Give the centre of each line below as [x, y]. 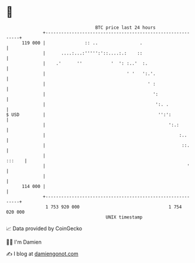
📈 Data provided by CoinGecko [44, 228]
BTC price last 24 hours [126, 28]
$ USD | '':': [89, 115]
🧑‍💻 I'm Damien [24, 242]
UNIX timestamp [124, 217]
